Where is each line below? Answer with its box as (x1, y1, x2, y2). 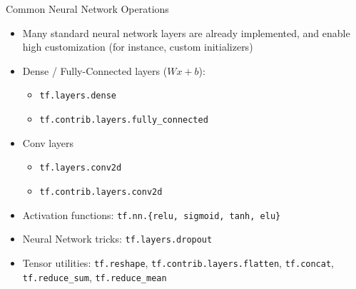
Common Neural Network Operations (6, 1, 169, 16)
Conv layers (22, 135, 74, 150)
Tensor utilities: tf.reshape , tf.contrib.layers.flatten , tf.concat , (22, 255, 334, 270)
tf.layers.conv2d (39, 163, 122, 173)
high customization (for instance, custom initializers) (22, 39, 253, 54)
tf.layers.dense (39, 91, 116, 101)
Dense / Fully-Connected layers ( (22, 63, 168, 78)
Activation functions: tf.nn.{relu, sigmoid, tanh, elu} (22, 207, 281, 222)
